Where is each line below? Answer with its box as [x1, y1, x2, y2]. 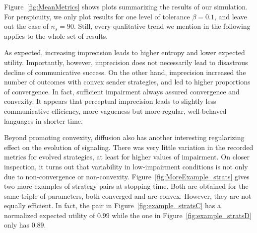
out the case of [4, 21, 49, 31]
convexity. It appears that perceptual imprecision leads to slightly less [4, 96, 216, 106]
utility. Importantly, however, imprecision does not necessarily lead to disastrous [4, 57, 248, 67]
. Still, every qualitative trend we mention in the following [74, 21, 251, 31]
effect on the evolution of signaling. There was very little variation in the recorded [4, 142, 254, 152]
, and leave [214, 11, 247, 21]
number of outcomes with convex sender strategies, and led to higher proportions [4, 77, 251, 87]
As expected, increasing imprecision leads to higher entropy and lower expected [4, 47, 245, 58]
